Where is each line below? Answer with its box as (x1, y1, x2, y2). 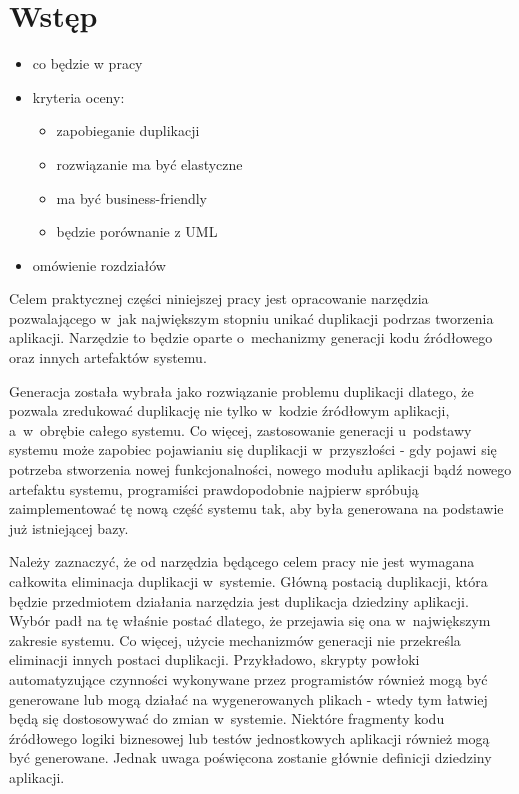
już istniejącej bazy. (9, 517, 129, 538)
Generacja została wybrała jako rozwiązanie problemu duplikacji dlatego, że (9, 380, 474, 401)
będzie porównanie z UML (56, 221, 218, 242)
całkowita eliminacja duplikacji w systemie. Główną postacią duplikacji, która (9, 571, 488, 591)
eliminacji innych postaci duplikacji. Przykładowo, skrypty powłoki (9, 649, 420, 670)
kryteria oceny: (32, 86, 125, 107)
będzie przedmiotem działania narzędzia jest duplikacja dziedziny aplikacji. (9, 590, 469, 611)
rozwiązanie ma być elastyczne (56, 153, 243, 174)
